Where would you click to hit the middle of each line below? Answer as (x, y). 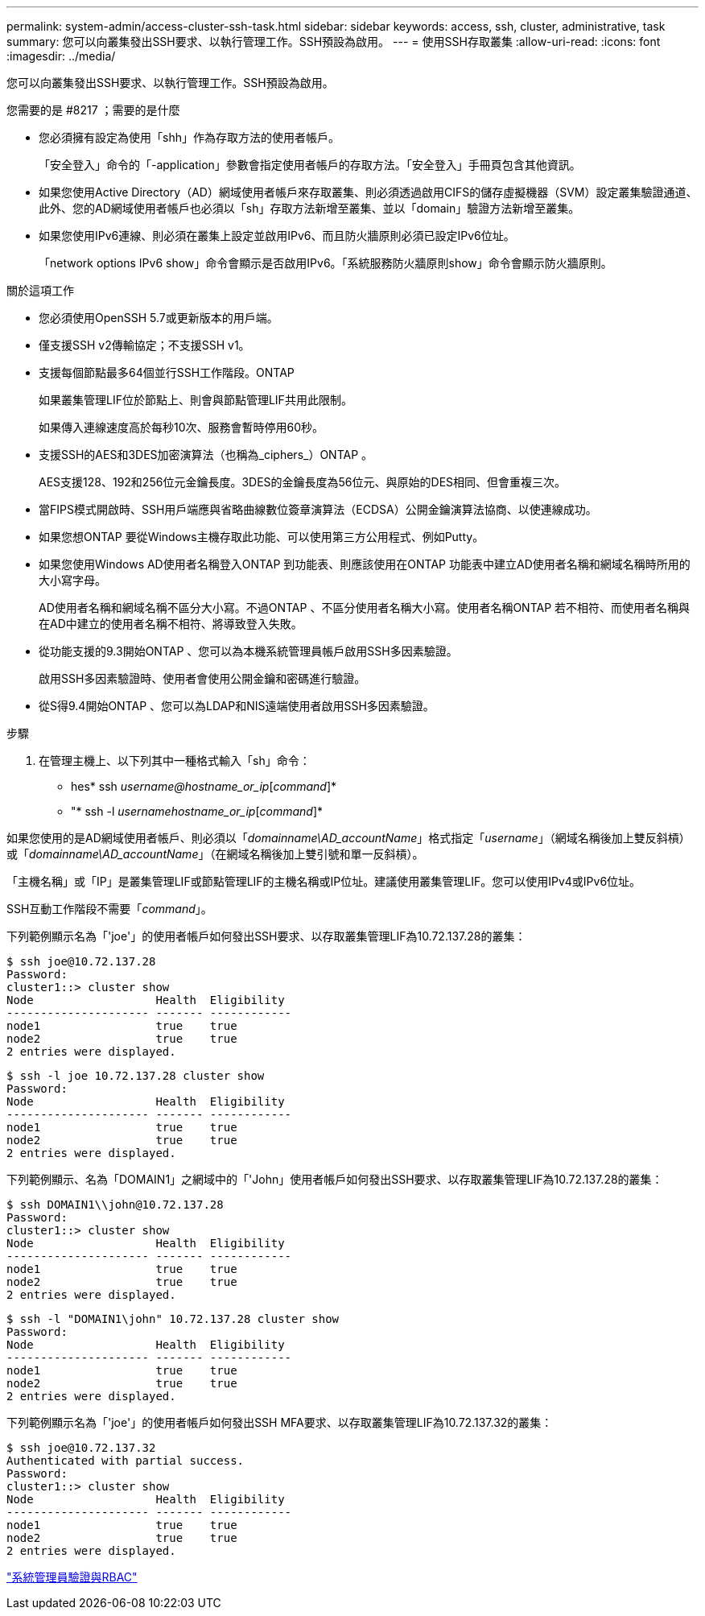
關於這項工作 (40, 290)
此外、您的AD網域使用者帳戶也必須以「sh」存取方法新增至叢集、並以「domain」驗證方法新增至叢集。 (309, 208)
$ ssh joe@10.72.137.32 (81, 1448)
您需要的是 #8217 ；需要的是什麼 (93, 110)
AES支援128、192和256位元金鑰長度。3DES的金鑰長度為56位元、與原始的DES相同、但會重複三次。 (303, 482)
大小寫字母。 (72, 580)
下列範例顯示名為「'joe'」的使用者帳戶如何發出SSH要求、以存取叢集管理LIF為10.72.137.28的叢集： (266, 936)
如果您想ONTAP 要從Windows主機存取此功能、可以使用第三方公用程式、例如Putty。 (262, 537)
